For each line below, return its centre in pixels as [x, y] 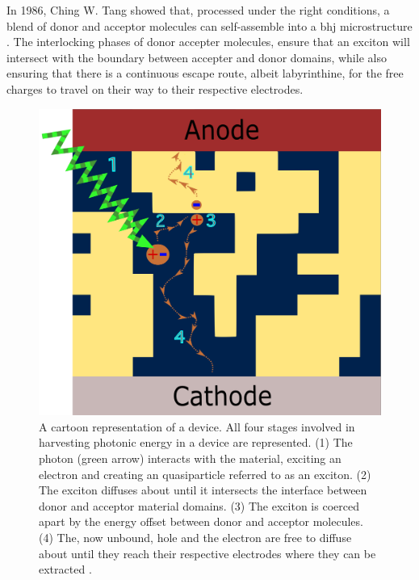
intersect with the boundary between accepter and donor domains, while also [197, 57]
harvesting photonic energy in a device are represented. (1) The [196, 442]
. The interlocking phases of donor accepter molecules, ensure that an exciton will [208, 42]
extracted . [65, 569]
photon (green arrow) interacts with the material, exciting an [190, 458]
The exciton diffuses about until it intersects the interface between [203, 490]
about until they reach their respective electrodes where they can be [207, 553]
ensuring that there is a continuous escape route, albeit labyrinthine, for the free [205, 73]
